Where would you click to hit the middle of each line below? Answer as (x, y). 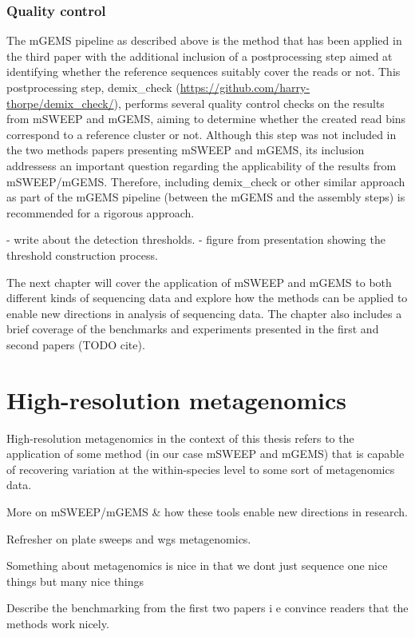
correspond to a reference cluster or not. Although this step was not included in (202, 134)
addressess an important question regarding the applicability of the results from (202, 165)
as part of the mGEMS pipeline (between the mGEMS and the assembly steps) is (206, 197)
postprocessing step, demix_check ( (93, 87)
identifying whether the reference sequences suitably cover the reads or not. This (204, 72)
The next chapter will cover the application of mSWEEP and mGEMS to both (199, 282)
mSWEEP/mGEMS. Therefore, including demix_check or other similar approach (206, 181)
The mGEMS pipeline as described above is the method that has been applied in (204, 40)
